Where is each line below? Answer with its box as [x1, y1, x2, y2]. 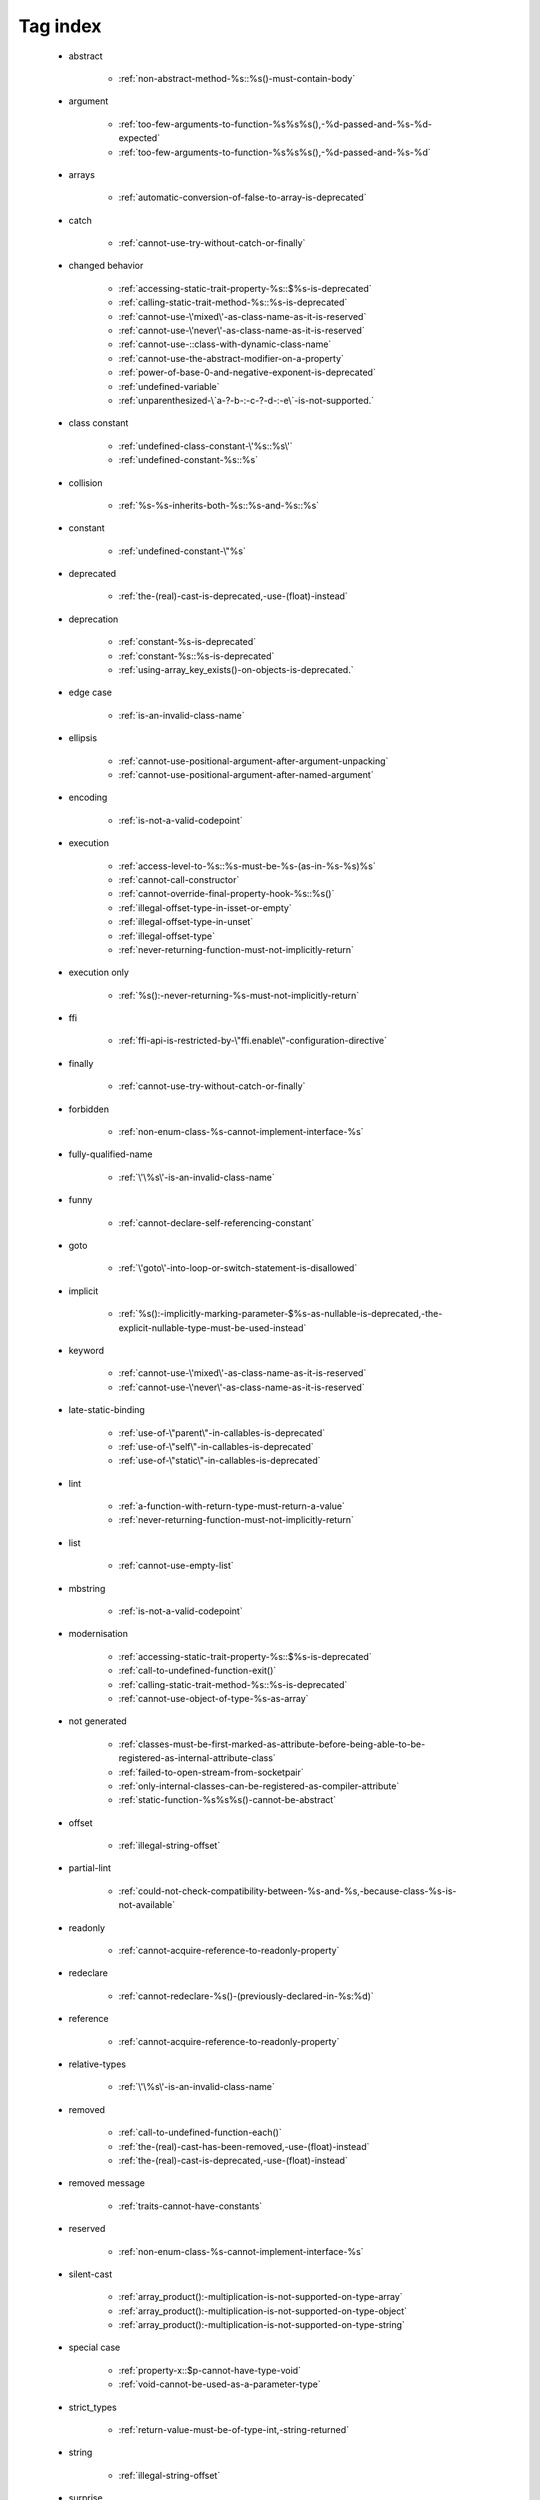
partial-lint [68, 1862, 112, 1874]
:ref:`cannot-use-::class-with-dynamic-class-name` [118, 338, 332, 350]
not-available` [118, 1899, 176, 1911]
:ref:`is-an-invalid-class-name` [118, 709, 245, 721]
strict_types [68, 2401, 117, 2413]
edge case [68, 686, 112, 699]
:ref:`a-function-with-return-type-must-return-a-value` [118, 1500, 345, 1512]
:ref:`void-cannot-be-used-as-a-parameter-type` [118, 2378, 321, 2390]
